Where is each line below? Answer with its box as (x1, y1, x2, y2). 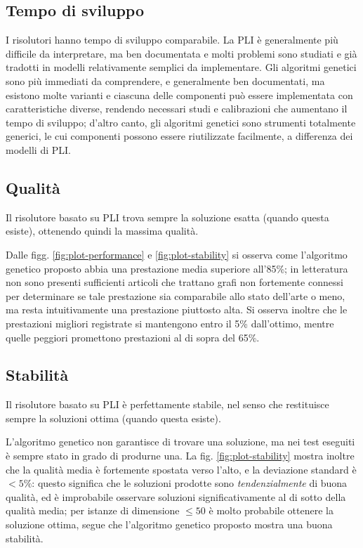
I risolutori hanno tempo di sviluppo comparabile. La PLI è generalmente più (6, 32, 338, 47)
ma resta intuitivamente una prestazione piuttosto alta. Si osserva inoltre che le (6, 302, 348, 317)
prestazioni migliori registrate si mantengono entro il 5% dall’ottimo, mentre (6, 315, 334, 330)
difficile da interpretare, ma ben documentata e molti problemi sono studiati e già (6, 46, 357, 60)
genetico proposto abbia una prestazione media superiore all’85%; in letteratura (6, 261, 348, 275)
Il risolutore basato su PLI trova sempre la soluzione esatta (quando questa (6, 209, 329, 224)
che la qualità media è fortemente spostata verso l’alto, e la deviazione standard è (6, 462, 357, 476)
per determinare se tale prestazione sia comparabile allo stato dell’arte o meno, (6, 288, 345, 303)
